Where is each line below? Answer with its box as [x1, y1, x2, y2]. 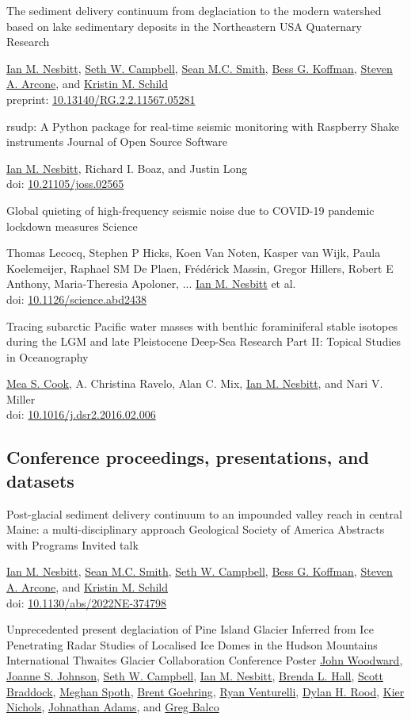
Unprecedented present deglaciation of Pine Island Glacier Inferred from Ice [6, 621, 374, 638]
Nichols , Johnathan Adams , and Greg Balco [6, 699, 219, 715]
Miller [6, 390, 36, 407]
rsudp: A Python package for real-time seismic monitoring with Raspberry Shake [6, 117, 400, 134]
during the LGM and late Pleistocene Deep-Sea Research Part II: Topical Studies [6, 333, 401, 350]
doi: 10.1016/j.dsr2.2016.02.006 [6, 406, 156, 423]
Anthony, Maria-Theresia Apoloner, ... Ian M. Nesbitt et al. [6, 275, 296, 292]
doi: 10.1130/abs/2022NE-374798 [6, 594, 167, 611]
